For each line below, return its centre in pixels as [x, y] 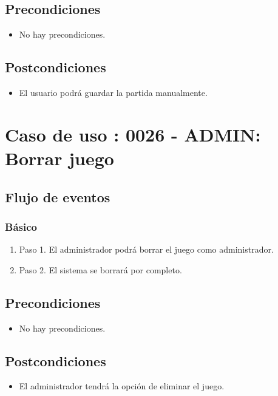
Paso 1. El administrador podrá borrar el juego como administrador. [146, 249]
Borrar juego [59, 158]
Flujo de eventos [58, 196]
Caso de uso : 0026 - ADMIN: [133, 134]
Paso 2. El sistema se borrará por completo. [100, 269]
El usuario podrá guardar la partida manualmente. [113, 92]
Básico [21, 226]
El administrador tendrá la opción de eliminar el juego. [122, 386]
